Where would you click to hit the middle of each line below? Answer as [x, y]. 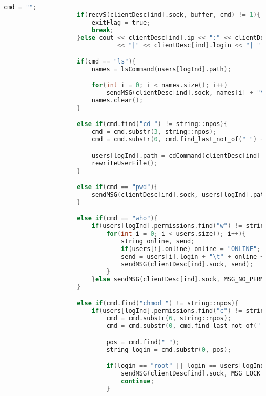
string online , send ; [158, 241]
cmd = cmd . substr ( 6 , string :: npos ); [169, 318]
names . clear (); [117, 101]
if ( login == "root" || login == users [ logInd [185, 366]
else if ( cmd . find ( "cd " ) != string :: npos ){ [152, 124]
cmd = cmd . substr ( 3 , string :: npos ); [154, 132]
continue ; [138, 381]
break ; [103, 30]
